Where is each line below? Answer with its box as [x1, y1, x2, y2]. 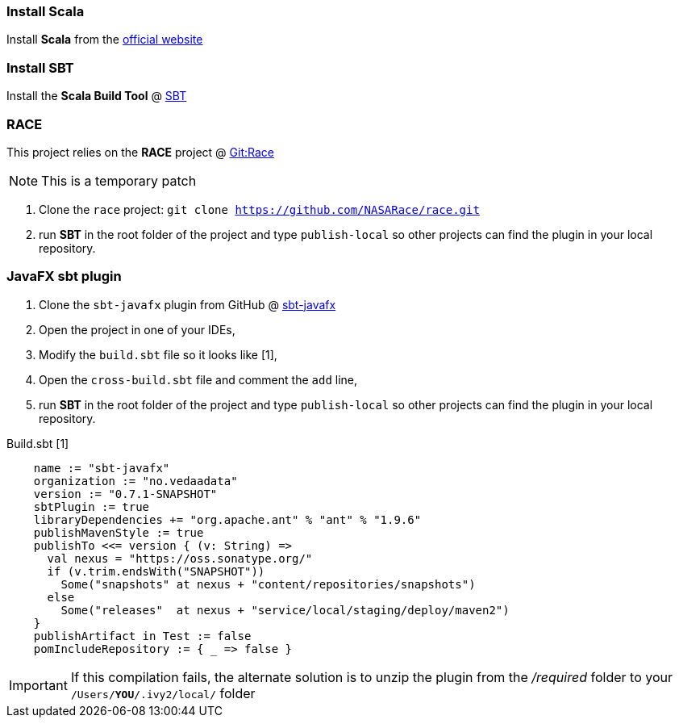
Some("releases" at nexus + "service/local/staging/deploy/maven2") [60, 603, 510, 617]
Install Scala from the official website [6, 32, 203, 47]
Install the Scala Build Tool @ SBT [6, 89, 187, 103]
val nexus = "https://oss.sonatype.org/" [47, 551, 313, 565]
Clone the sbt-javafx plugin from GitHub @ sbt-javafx [39, 297, 336, 312]
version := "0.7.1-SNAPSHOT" [33, 487, 218, 500]
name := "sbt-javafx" [33, 461, 170, 475]
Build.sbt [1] [6, 436, 69, 450]
